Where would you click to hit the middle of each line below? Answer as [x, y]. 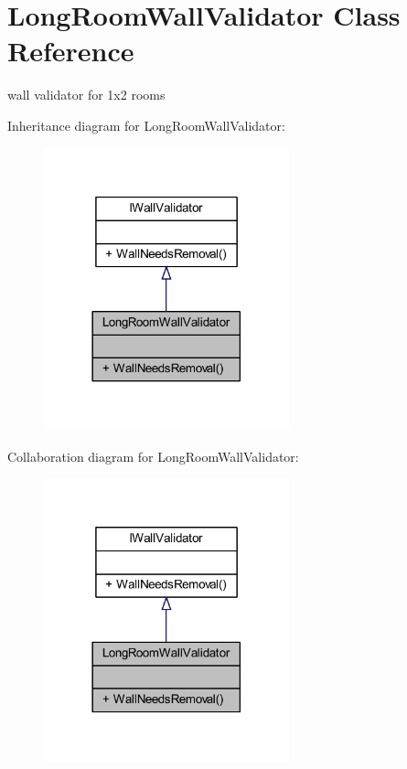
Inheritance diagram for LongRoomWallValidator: [146, 125]
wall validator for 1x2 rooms [86, 95]
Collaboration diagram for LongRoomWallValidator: [153, 456]
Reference [71, 51]
